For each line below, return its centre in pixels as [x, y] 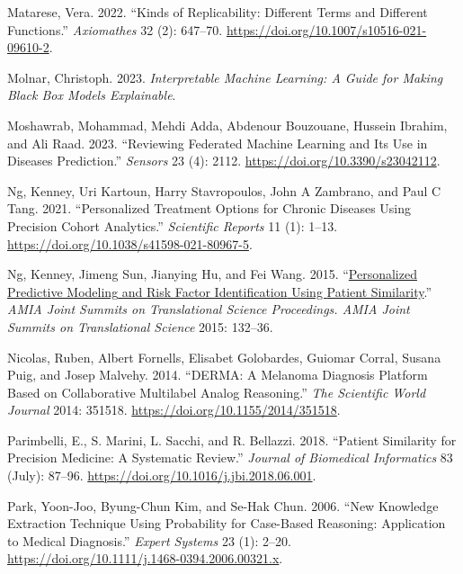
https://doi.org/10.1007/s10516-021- [326, 29]
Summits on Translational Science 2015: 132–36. [140, 326]
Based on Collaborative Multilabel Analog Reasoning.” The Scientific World [217, 392]
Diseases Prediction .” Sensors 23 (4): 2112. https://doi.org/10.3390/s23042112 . [224, 161]
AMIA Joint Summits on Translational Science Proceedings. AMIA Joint [209, 309]
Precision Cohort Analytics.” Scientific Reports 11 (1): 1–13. [173, 225]
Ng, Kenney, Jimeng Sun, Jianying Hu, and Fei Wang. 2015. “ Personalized [212, 274]
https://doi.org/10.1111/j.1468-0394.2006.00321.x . [145, 558]
